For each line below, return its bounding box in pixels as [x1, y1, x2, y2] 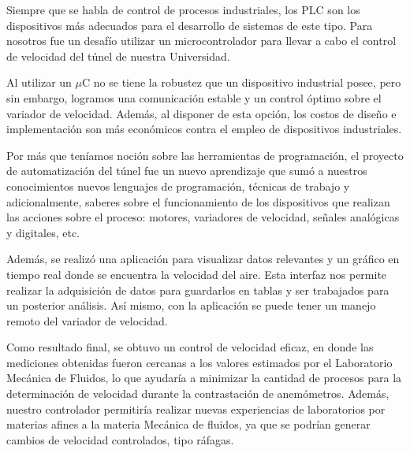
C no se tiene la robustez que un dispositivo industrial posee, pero [82, 74, 401, 91]
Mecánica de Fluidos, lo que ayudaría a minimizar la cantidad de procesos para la [6, 369, 402, 386]
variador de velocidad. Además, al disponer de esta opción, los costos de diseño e [6, 105, 397, 121]
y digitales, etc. [6, 224, 80, 240]
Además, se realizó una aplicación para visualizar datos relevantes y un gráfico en [6, 251, 400, 267]
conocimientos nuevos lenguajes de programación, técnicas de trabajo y [6, 177, 350, 194]
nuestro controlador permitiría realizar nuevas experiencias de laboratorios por [6, 400, 386, 417]
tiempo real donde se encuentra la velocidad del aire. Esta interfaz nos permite [6, 265, 387, 282]
